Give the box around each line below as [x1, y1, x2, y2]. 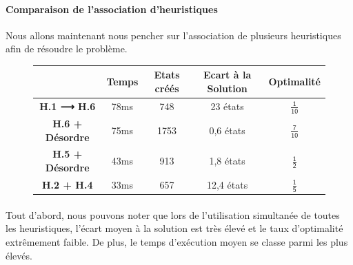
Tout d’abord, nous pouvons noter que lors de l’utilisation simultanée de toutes [6, 207, 340, 222]
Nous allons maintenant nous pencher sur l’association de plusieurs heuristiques [6, 28, 341, 42]
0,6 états [209, 123, 245, 137]
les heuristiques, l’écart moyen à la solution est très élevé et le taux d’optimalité [6, 221, 343, 235]
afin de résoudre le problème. [6, 41, 128, 56]
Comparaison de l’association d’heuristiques [6, 1, 218, 16]
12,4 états [206, 177, 248, 191]
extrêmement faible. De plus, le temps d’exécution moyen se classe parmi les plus [6, 234, 348, 248]
